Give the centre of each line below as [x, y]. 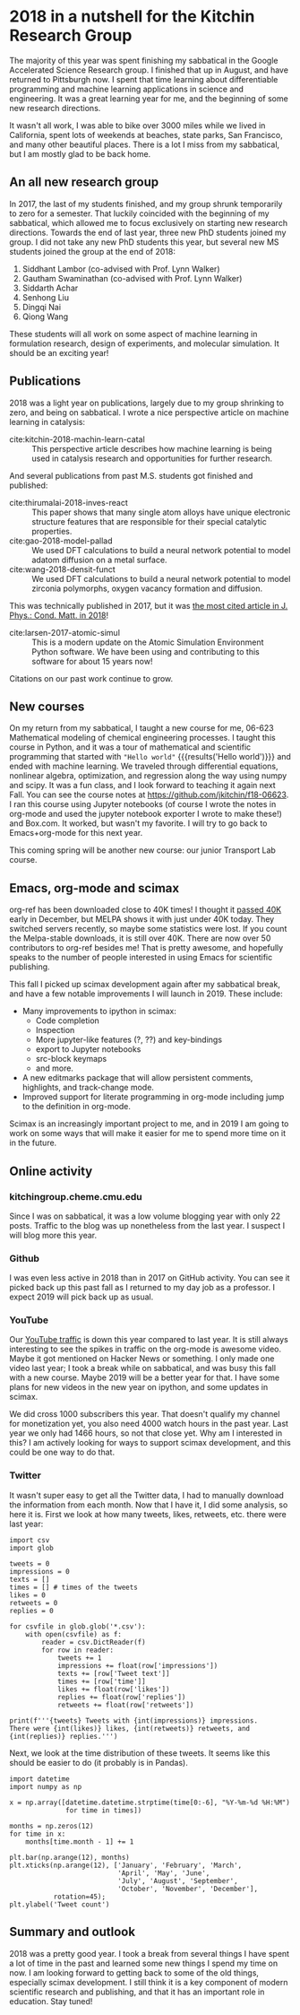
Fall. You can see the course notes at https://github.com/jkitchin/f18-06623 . [149, 795]
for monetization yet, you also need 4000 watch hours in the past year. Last [149, 1424]
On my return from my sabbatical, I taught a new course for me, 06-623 [142, 728]
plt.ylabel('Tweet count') [60, 1904]
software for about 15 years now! [92, 661]
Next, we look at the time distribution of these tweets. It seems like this [140, 1753]
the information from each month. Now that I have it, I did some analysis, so [149, 1505]
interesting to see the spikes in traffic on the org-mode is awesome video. [146, 1349]
